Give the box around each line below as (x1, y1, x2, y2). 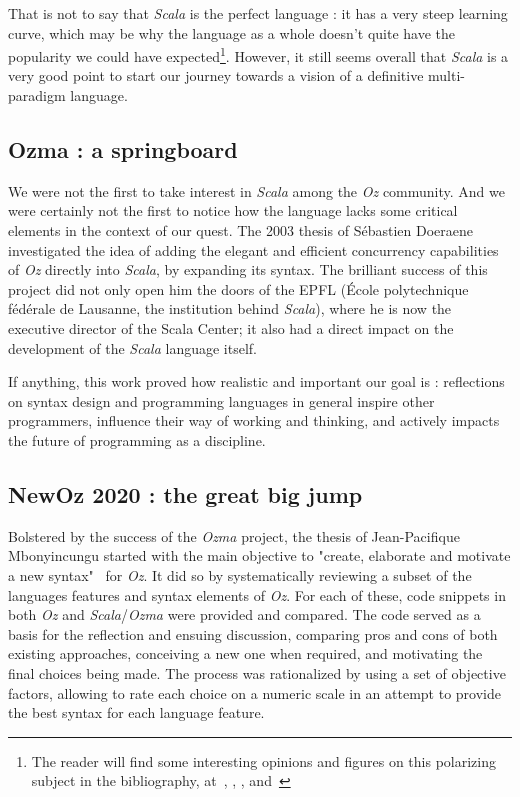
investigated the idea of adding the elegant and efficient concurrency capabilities (8, 239, 499, 260)
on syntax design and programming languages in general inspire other (8, 390, 435, 411)
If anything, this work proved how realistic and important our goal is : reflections (8, 371, 505, 392)
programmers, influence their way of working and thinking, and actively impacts (8, 410, 500, 431)
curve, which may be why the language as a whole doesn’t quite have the (8, 22, 455, 43)
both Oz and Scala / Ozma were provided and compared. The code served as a (8, 604, 481, 625)
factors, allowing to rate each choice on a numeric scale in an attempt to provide (8, 682, 501, 703)
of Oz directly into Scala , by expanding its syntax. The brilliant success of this (8, 259, 488, 280)
